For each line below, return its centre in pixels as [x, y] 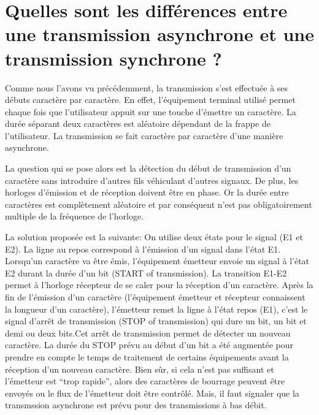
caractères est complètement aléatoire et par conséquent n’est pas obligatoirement [159, 204]
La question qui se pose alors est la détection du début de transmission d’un [148, 168]
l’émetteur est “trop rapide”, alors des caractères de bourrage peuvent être [145, 381]
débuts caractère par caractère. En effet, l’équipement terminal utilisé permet [150, 100]
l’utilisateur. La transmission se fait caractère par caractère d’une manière [144, 135]
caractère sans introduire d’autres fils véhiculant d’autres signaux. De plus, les [152, 180]
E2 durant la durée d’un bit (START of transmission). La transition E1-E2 [146, 272]
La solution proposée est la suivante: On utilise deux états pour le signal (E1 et [154, 237]
